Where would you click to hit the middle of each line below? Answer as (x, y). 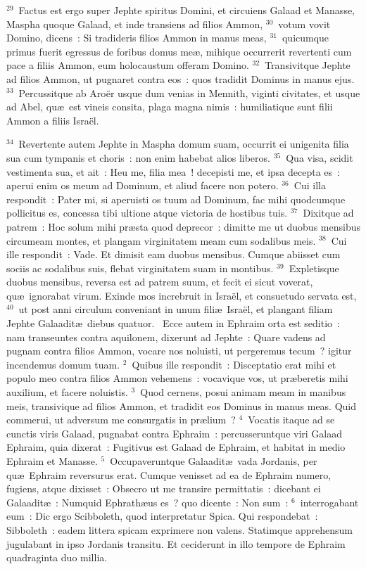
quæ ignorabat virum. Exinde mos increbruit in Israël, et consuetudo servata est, (182, 295)
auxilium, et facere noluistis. (67, 392)
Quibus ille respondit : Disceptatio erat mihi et (234, 364)
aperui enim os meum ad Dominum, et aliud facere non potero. (143, 185)
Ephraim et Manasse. (52, 461)
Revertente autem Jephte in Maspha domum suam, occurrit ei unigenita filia (184, 144)
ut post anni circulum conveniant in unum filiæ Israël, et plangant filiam (176, 309)
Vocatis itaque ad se (291, 420)
